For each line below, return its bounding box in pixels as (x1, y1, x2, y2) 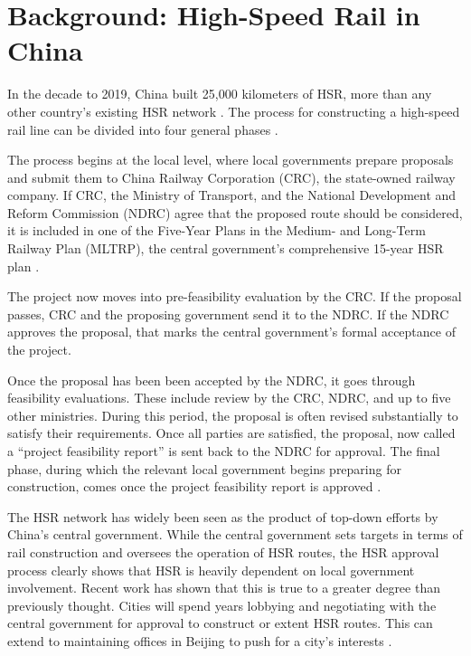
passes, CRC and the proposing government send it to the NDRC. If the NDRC (7, 304, 449, 323)
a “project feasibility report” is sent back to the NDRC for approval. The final (7, 442, 440, 460)
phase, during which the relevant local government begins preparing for (7, 459, 401, 478)
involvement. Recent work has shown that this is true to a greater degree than (7, 578, 440, 597)
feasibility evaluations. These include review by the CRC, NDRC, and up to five (7, 388, 451, 407)
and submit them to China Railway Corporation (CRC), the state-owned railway (7, 167, 456, 186)
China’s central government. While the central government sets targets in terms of (7, 525, 463, 544)
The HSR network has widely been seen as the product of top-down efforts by (7, 507, 438, 526)
